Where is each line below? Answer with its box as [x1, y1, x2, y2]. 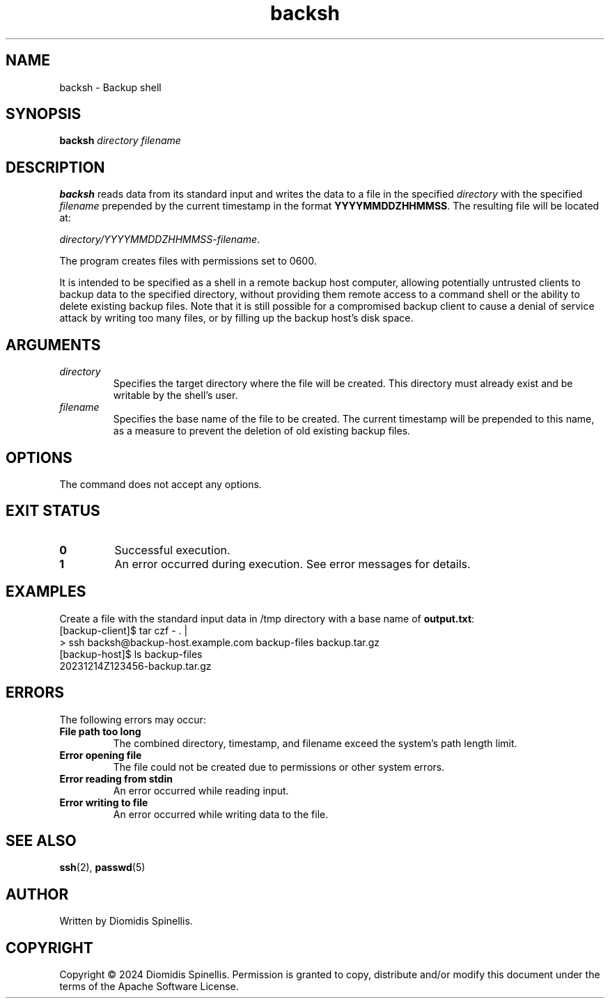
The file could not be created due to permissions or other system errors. [113, 760, 445, 773]
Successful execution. [114, 542, 230, 557]
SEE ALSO [6, 831, 77, 849]
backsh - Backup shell [59, 81, 162, 93]
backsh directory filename [59, 134, 181, 147]
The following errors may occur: [59, 713, 206, 725]
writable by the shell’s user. [113, 389, 238, 402]
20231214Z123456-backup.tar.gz [59, 659, 212, 672]
